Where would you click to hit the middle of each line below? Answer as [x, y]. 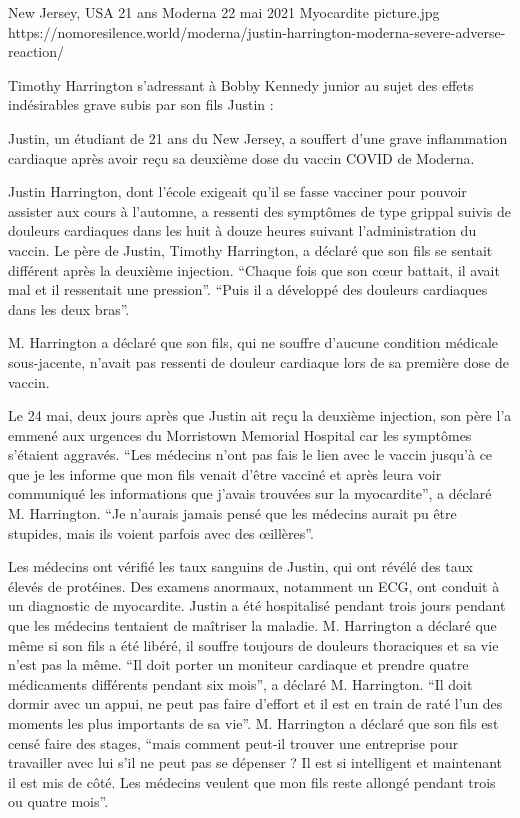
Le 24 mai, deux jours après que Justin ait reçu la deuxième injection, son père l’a [260, 415]
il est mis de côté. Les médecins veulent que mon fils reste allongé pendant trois [252, 781]
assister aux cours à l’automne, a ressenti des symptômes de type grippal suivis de [260, 210]
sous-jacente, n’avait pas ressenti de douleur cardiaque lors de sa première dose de [258, 361]
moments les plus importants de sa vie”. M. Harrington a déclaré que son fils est [253, 723]
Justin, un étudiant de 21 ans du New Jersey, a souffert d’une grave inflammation [258, 137]
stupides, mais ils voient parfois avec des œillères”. [161, 532]
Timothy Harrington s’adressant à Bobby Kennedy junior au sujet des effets [241, 84]
